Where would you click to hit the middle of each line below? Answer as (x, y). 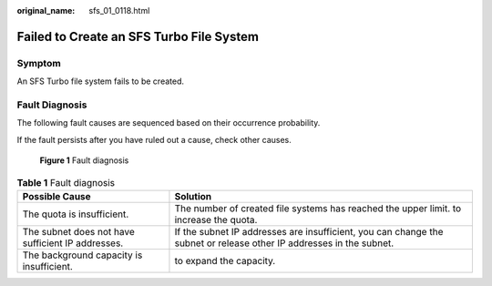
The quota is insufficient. (76, 214)
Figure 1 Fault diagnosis (84, 160)
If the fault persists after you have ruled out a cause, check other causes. (154, 139)
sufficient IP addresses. (73, 243)
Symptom (39, 63)
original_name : (46, 10)
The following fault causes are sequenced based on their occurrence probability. (169, 123)
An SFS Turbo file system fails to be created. (101, 81)
